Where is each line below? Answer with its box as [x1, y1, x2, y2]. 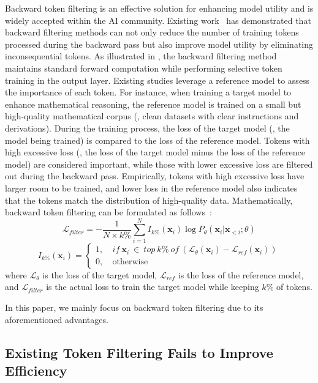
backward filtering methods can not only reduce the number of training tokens [5, 26, 299, 39]
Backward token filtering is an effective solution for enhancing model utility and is [5, 2, 314, 14]
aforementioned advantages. [5, 313, 108, 325]
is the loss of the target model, [42, 268, 157, 281]
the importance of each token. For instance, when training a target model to [5, 86, 292, 99]
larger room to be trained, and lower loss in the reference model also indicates [5, 181, 298, 194]
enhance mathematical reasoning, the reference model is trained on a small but [5, 97, 301, 110]
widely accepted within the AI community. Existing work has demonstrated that [5, 13, 311, 26]
